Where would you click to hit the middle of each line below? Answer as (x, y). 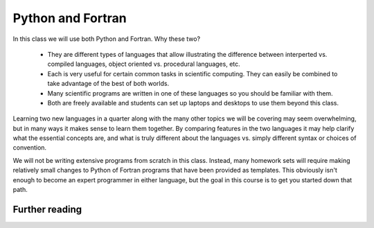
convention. (30, 148)
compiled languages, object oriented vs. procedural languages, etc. (144, 64)
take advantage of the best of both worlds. (108, 84)
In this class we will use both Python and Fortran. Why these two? (107, 39)
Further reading (47, 209)
